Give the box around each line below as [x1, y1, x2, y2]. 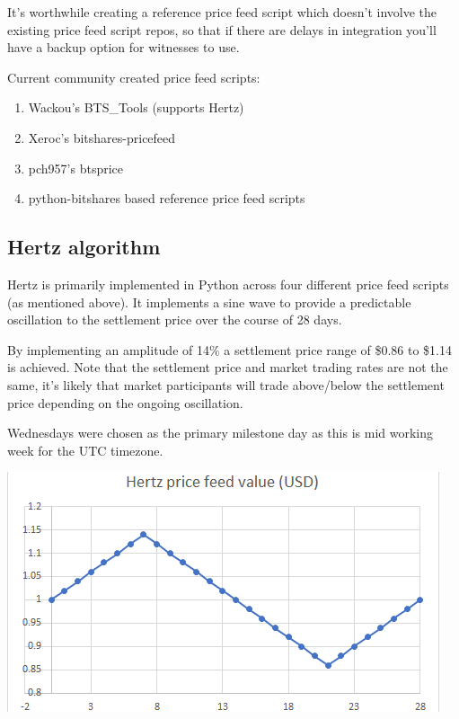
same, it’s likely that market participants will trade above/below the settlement [7, 375, 445, 394]
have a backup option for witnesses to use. [7, 38, 240, 57]
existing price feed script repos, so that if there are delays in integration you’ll [7, 20, 437, 39]
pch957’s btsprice [28, 158, 123, 177]
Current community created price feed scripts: [7, 67, 260, 86]
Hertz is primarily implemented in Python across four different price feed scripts [7, 274, 449, 293]
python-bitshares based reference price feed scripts [28, 189, 305, 208]
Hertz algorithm [7, 233, 161, 261]
